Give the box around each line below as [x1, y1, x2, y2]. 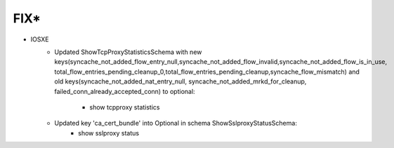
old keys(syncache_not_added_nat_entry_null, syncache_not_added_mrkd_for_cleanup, [54, 77, 307, 86]
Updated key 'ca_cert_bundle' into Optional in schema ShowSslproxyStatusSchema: [54, 119, 298, 128]
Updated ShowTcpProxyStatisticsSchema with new [54, 48, 202, 56]
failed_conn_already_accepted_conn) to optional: [54, 87, 196, 95]
